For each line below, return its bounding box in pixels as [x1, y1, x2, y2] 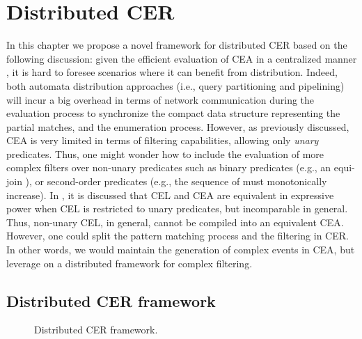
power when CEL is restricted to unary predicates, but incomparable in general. [6, 201, 348, 216]
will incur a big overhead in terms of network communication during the [6, 92, 315, 107]
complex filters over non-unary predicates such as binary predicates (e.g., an [6, 160, 331, 175]
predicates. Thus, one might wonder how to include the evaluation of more [6, 146, 324, 161]
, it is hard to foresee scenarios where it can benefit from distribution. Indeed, [6, 65, 338, 79]
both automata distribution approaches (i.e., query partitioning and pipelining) [6, 78, 345, 93]
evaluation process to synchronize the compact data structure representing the [6, 106, 340, 120]
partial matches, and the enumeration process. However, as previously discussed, [6, 119, 349, 134]
